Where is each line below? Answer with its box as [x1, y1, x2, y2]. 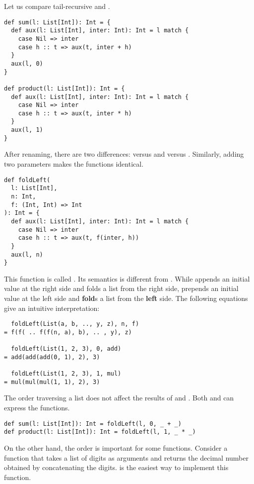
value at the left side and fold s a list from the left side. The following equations [4, 293, 248, 303]
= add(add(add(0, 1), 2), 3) [4, 353, 100, 361]
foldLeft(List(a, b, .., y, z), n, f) [11, 320, 139, 328]
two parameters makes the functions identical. [4, 159, 144, 169]
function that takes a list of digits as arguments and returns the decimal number [4, 452, 249, 463]
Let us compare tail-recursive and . [4, 1, 110, 11]
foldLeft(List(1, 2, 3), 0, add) [11, 345, 122, 353]
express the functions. [4, 402, 70, 413]
